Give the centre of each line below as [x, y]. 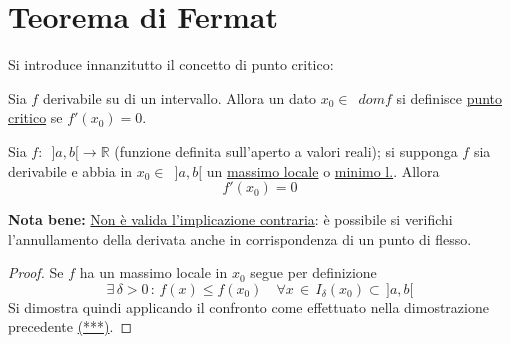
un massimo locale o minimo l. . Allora [323, 170]
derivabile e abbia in [70, 170]
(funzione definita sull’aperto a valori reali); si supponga [286, 150]
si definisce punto [449, 97]
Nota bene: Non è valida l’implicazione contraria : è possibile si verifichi [230, 219]
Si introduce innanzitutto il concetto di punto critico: [171, 64]
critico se [35, 117]
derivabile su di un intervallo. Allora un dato [179, 97]
